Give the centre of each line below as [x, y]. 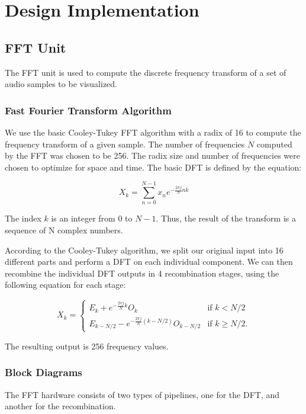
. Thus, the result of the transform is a [226, 218]
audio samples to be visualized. [61, 84]
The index [23, 218]
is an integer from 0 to [92, 218]
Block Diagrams [44, 372]
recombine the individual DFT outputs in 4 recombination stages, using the [142, 273]
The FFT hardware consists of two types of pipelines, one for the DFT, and [142, 394]
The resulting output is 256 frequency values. [87, 346]
